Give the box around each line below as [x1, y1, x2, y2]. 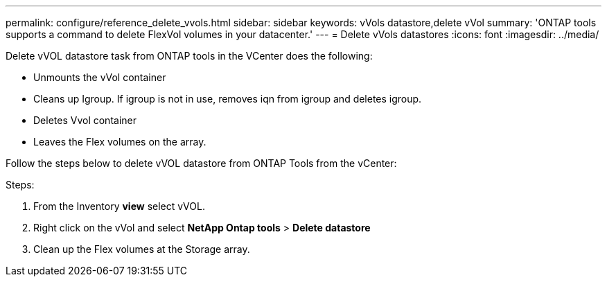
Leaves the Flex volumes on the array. [33, 136, 206, 148]
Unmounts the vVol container [33, 71, 166, 83]
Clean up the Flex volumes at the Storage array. [33, 243, 250, 255]
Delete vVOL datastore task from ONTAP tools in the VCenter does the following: [6, 50, 373, 62]
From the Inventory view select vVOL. [33, 200, 205, 212]
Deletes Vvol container [33, 114, 137, 126]
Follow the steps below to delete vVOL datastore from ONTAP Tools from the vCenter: [6, 157, 397, 169]
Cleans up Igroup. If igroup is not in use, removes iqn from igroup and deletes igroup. [33, 93, 422, 105]
